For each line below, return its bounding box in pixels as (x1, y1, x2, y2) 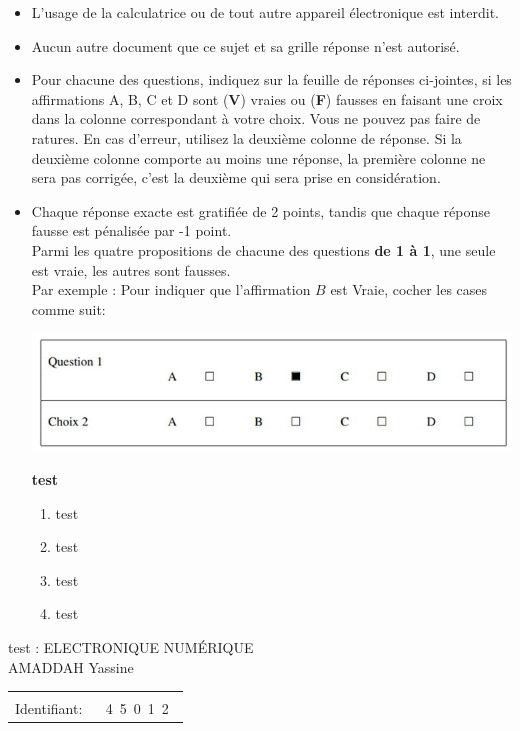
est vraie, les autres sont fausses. (31, 259, 231, 280)
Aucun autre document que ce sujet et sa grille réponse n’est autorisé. (31, 35, 460, 56)
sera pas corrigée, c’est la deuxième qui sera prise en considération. (31, 167, 441, 188)
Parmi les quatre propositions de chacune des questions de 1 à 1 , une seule (31, 239, 496, 260)
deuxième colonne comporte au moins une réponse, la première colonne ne (31, 147, 486, 168)
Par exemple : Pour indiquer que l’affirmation (31, 279, 311, 300)
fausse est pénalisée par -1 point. (31, 220, 232, 241)
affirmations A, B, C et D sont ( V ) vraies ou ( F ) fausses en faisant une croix (31, 88, 503, 109)
